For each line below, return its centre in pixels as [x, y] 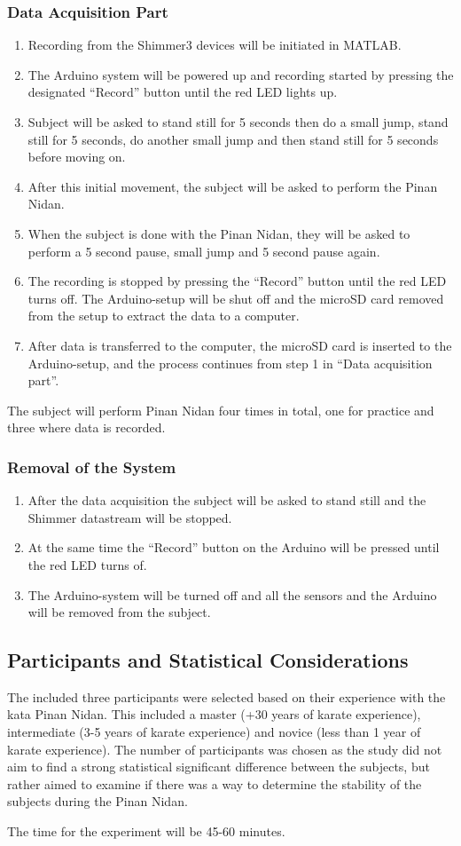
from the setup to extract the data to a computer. [164, 316]
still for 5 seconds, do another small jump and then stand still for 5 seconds [233, 139]
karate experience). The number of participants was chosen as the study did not [225, 749]
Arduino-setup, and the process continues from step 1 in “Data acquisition [230, 363]
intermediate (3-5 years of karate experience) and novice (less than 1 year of [214, 732]
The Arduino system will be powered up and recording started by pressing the [241, 74]
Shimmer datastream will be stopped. [130, 517]
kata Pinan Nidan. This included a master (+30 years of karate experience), [214, 714]
